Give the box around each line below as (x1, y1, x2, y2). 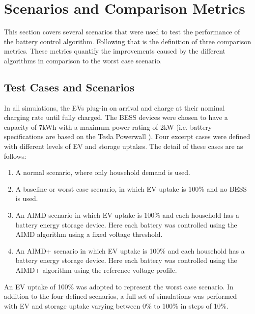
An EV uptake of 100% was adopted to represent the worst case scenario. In (4, 281, 233, 291)
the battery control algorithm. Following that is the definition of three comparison (4, 36, 252, 46)
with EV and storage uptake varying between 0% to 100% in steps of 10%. (4, 300, 228, 311)
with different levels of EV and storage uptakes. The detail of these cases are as (4, 141, 243, 151)
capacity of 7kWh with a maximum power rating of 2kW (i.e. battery (4, 121, 212, 132)
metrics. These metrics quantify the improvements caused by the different (4, 46, 226, 56)
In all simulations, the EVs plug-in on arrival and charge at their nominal (4, 102, 225, 113)
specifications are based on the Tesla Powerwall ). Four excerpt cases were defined (4, 131, 251, 142)
